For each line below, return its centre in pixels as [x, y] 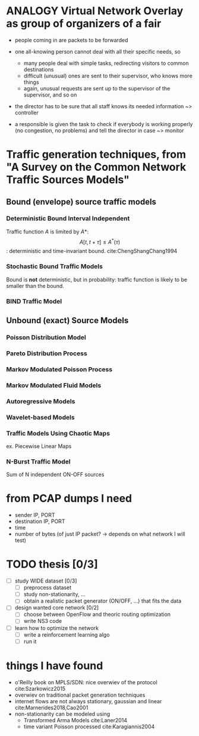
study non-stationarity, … [55, 594]
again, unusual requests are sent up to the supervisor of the [97, 88]
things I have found [55, 665]
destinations [39, 69]
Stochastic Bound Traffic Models [54, 267]
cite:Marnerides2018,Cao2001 [51, 707]
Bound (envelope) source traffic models [81, 201]
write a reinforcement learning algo [67, 634]
